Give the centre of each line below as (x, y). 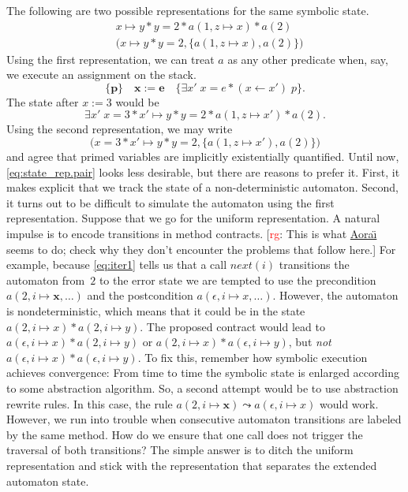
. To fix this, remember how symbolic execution (253, 357)
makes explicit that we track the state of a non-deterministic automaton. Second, (202, 187)
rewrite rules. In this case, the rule (90, 403)
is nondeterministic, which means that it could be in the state (156, 310)
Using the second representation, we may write (120, 129)
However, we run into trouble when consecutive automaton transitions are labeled (204, 419)
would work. (349, 403)
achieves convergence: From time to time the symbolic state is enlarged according (203, 373)
